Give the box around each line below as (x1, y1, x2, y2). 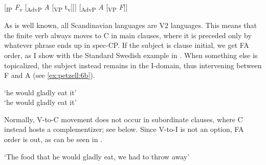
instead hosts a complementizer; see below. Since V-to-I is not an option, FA (4, 124, 244, 134)
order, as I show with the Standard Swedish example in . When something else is (4, 49, 258, 60)
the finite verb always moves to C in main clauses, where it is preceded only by (4, 30, 252, 40)
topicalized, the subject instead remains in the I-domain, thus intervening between (4, 60, 262, 70)
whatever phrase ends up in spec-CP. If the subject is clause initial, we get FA (4, 40, 249, 50)
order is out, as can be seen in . (4, 134, 103, 145)
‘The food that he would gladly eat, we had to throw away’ (4, 151, 190, 161)
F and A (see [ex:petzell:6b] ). (4, 70, 95, 80)
